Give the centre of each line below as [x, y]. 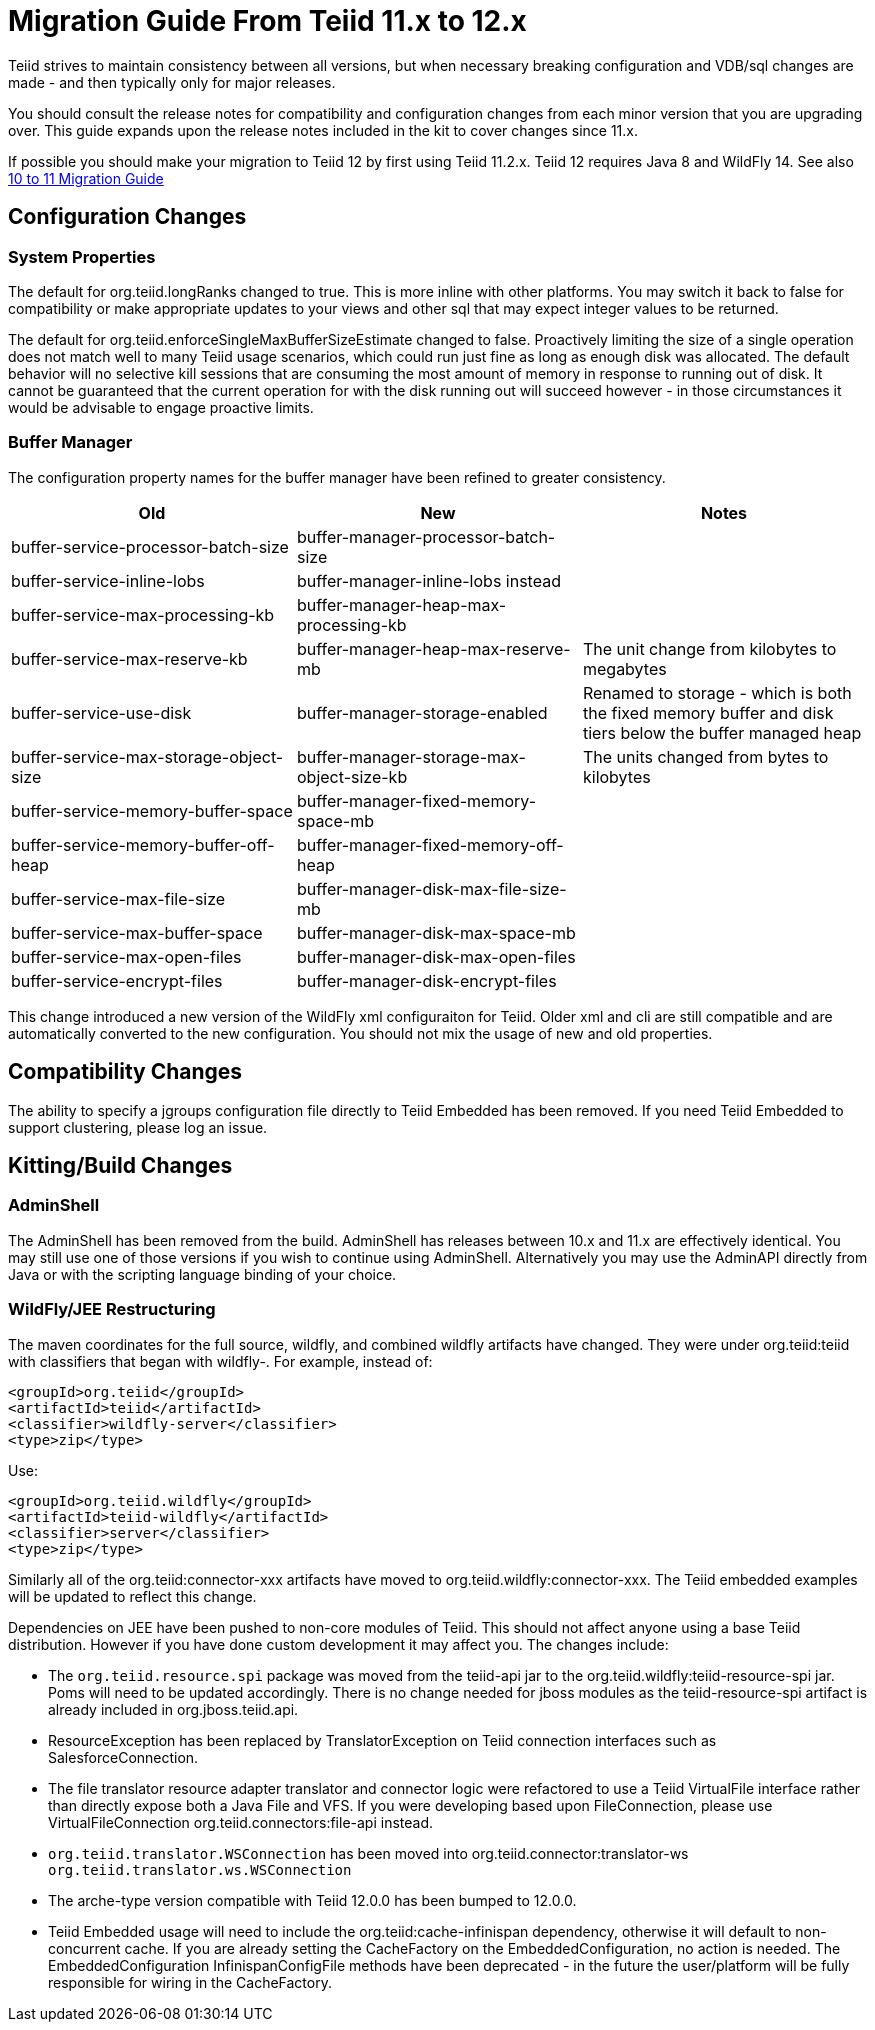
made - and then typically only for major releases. [172, 82]
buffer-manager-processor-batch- [426, 536]
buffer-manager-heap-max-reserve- [433, 648]
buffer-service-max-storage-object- [147, 756]
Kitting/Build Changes [120, 1165]
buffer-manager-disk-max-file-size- [431, 888]
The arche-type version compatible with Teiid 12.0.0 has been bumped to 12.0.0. [312, 1900]
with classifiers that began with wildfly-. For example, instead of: [220, 1361]
